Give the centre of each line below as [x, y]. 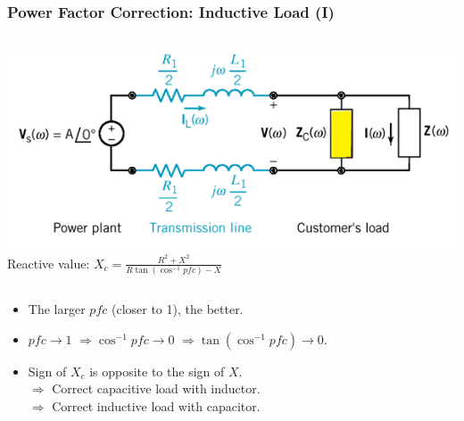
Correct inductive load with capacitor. [156, 406]
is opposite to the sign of [157, 371]
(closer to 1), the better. [177, 309]
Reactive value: [49, 263]
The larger [57, 309]
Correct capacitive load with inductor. [156, 388]
